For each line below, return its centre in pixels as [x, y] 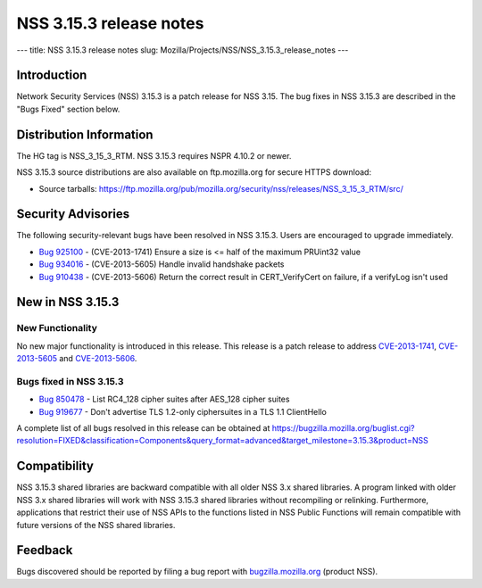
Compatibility [55, 466]
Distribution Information [85, 134]
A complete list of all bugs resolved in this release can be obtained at [143, 428]
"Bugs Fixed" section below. [68, 109]
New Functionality [57, 328]
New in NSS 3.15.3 [68, 302]
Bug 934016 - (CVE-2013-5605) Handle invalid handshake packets [162, 264]
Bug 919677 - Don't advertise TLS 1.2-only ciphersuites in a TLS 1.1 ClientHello [183, 411]
